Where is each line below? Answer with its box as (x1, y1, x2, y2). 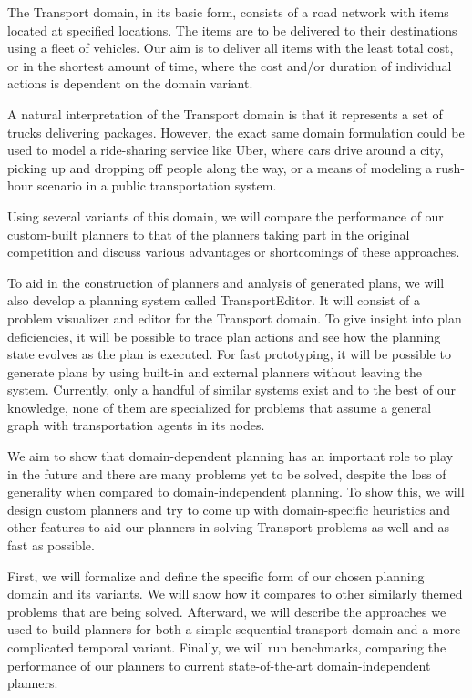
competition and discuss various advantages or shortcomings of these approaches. (7, 242, 460, 262)
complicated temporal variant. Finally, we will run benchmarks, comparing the (7, 638, 446, 656)
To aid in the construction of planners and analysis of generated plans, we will (7, 272, 445, 292)
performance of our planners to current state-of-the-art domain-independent (7, 655, 431, 674)
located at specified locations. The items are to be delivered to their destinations (7, 20, 457, 39)
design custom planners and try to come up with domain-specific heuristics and (7, 499, 450, 518)
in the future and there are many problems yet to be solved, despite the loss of (7, 464, 446, 483)
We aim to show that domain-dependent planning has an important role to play (7, 447, 454, 466)
